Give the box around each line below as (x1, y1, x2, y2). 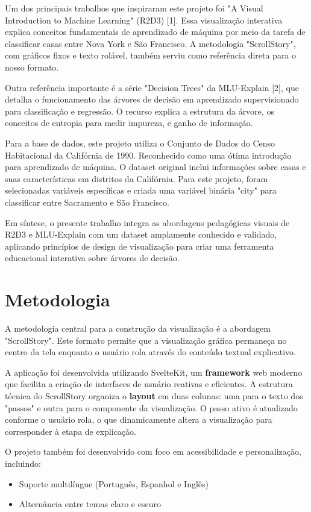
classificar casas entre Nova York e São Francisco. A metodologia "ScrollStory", (5, 37, 296, 49)
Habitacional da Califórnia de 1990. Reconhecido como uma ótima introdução (5, 148, 292, 161)
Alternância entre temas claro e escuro (19, 498, 161, 510)
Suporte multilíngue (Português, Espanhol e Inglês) (19, 477, 209, 490)
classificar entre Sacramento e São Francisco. (5, 195, 169, 208)
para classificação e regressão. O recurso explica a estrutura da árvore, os (5, 104, 274, 117)
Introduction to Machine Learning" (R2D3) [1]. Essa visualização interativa (5, 13, 283, 26)
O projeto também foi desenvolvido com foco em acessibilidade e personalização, (5, 445, 301, 458)
